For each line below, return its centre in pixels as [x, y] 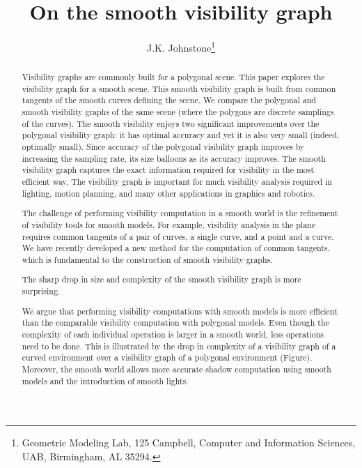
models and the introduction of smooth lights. [105, 380]
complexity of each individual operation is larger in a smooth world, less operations [173, 334]
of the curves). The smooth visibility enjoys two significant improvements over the [171, 123]
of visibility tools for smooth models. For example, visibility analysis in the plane [168, 224]
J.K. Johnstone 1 [181, 46]
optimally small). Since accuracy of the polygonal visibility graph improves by [163, 147]
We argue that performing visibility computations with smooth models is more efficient [180, 311]
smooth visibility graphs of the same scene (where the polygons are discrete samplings [178, 112]
